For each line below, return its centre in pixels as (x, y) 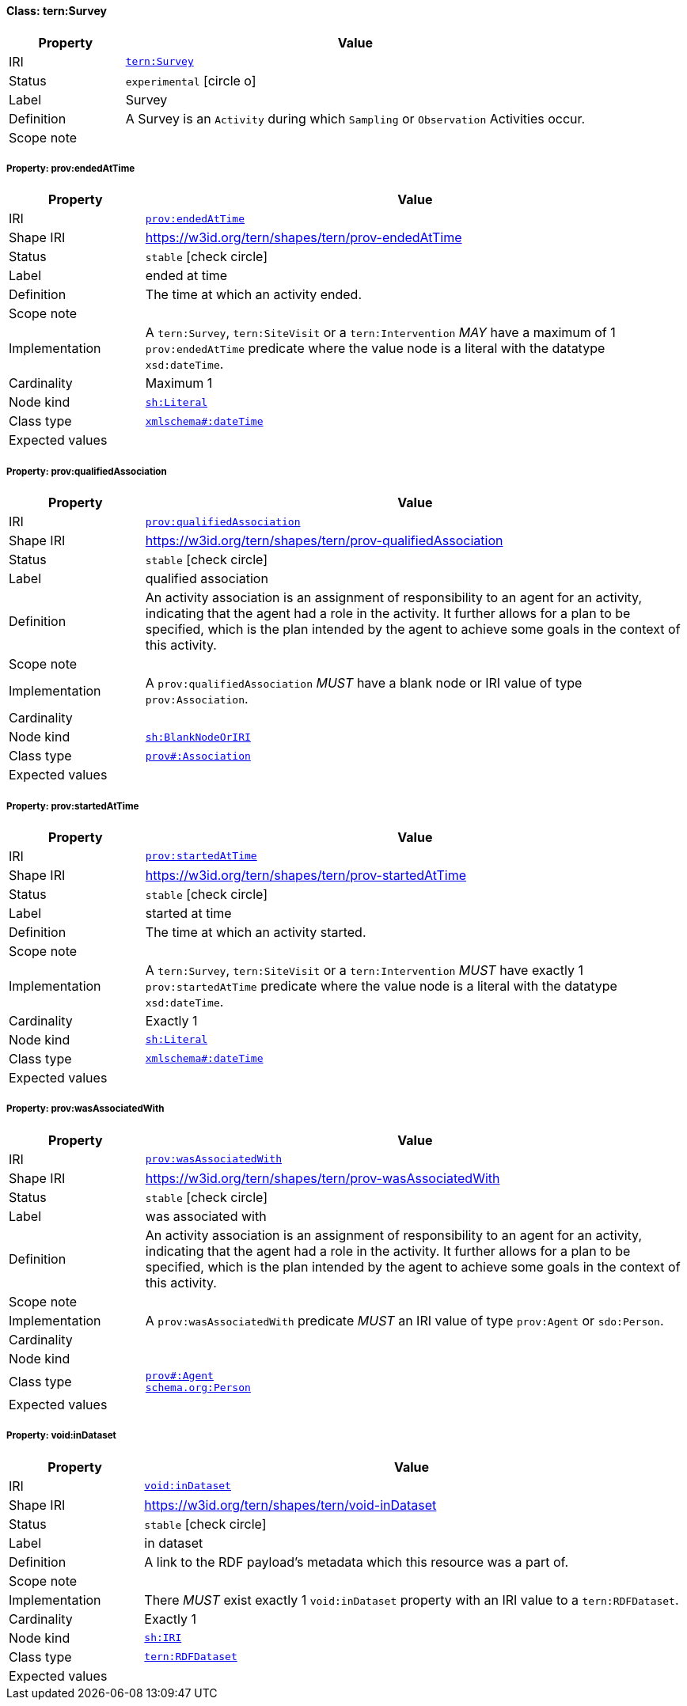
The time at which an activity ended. (254, 295)
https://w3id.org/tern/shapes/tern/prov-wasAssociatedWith (323, 1178)
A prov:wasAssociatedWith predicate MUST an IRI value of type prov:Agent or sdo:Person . (404, 1320)
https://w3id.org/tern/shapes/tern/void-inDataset (290, 1505)
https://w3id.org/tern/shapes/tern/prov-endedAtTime (304, 238)
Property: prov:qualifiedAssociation (87, 471)
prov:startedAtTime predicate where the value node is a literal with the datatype (381, 986)
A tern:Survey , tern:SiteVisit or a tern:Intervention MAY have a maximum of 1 (380, 333)
